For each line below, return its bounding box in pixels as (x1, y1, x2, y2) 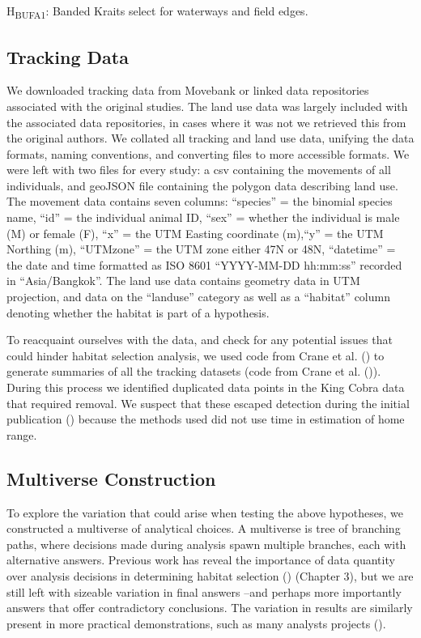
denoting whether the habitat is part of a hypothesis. (6, 304, 270, 321)
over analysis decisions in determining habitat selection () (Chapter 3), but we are (6, 567, 414, 584)
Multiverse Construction (6, 466, 216, 491)
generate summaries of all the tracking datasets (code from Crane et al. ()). (6, 363, 381, 380)
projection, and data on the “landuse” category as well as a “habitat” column (6, 288, 390, 305)
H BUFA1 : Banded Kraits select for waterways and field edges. (6, 2, 308, 21)
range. (6, 426, 37, 443)
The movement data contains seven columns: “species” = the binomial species (6, 193, 393, 210)
